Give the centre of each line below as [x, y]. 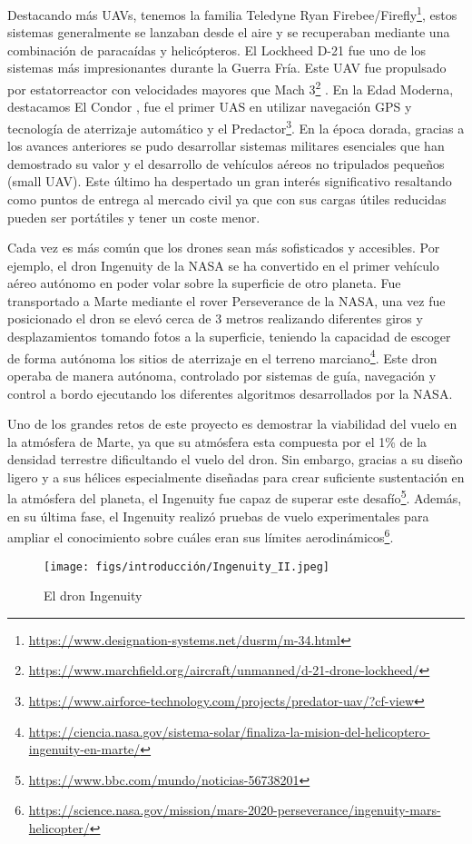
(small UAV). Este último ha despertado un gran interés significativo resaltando [230, 181]
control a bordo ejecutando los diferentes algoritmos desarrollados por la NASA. [230, 393]
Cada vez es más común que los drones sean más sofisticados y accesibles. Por [224, 248]
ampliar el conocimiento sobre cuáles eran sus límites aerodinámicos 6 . [201, 536]
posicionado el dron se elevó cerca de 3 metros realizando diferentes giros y [215, 318]
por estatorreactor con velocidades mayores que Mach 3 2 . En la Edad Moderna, [231, 88]
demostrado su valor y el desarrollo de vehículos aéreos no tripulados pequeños [226, 163]
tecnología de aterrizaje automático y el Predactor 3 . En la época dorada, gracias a [236, 126]
